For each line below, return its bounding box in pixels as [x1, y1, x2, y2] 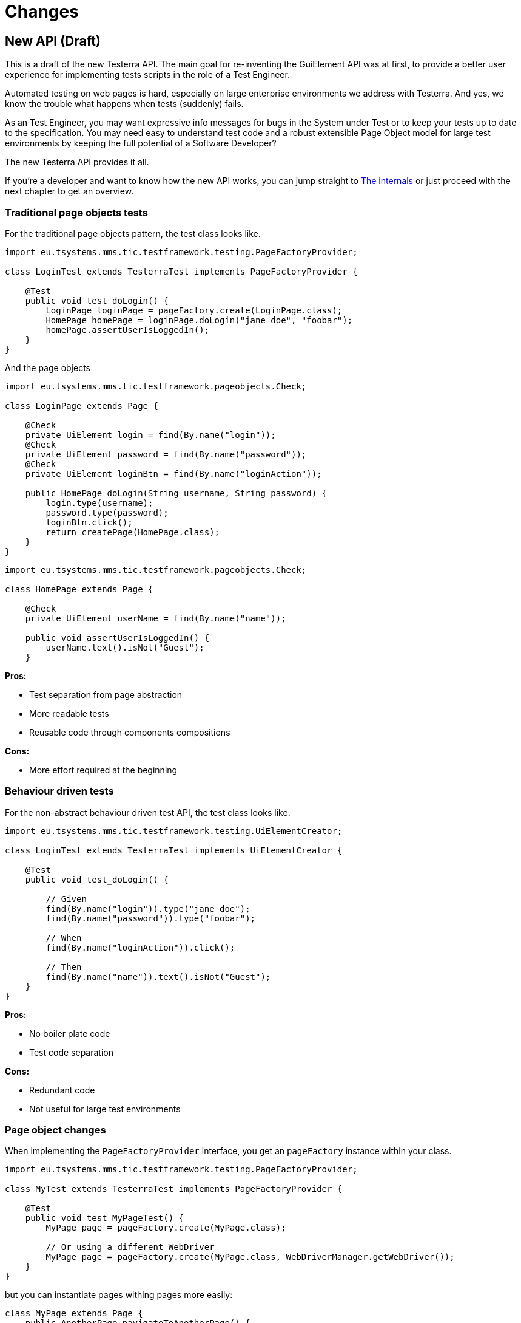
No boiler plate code [29, 1028, 110, 1039]
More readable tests [29, 708, 109, 719]
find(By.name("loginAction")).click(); [45, 942, 235, 952]
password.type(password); [45, 507, 169, 518]
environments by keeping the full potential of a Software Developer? [5, 138, 277, 149]
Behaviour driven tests [5, 785, 114, 798]
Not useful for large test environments [29, 1103, 181, 1114]
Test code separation [29, 1047, 113, 1058]
